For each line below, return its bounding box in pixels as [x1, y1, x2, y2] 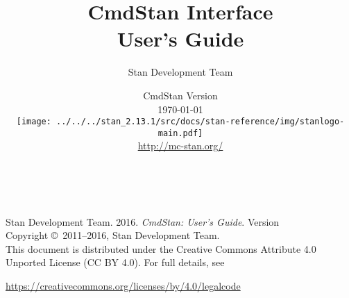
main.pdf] [158, 128, 203, 138]
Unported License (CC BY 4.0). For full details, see [6, 255, 225, 270]
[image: [16, 117, 51, 127]
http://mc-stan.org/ [137, 138, 223, 153]
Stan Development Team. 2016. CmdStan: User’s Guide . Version [6, 214, 280, 229]
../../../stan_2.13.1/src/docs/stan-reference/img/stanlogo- [56, 117, 345, 127]
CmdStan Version [143, 88, 218, 102]
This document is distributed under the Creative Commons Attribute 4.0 [6, 241, 316, 256]
